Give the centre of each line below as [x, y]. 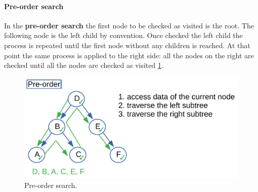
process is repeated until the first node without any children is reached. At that [127, 45]
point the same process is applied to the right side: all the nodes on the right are [129, 55]
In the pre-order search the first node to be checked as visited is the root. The [129, 25]
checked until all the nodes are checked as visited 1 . [84, 65]
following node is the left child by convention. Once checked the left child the [123, 35]
